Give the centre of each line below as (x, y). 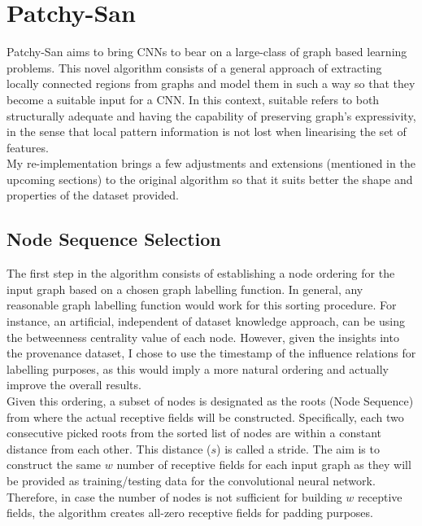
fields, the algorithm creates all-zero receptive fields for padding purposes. (190, 513)
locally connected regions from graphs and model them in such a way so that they (211, 83)
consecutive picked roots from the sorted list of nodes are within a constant (194, 433)
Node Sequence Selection (114, 239)
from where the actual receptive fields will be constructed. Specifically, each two (205, 416)
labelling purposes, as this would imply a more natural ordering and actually (198, 368)
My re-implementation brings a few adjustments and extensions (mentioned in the (211, 163)
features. (28, 147)
